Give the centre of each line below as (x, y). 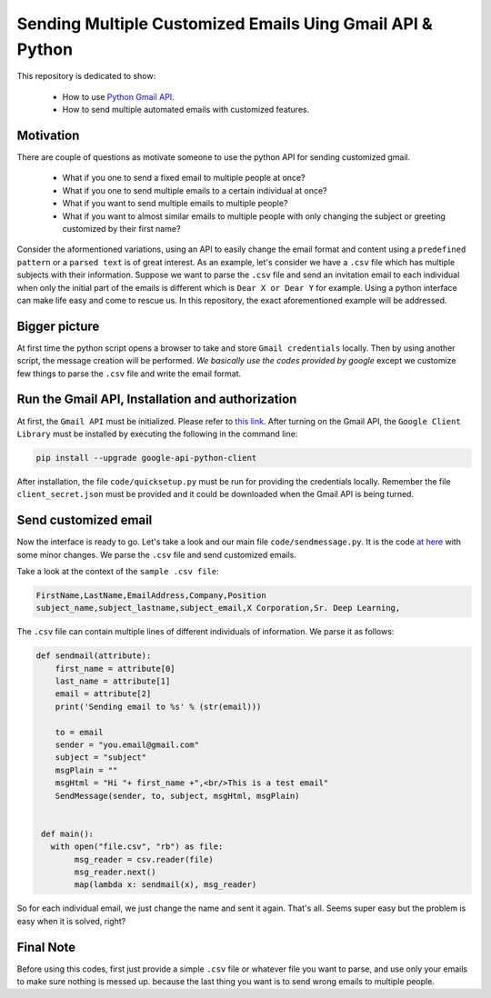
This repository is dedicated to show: (86, 76)
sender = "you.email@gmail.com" (127, 745)
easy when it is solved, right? (71, 921)
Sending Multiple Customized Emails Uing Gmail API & (225, 24)
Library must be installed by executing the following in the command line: (157, 434)
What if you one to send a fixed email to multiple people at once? (184, 178)
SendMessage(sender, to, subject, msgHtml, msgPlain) (177, 796)
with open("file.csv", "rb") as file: (137, 847)
